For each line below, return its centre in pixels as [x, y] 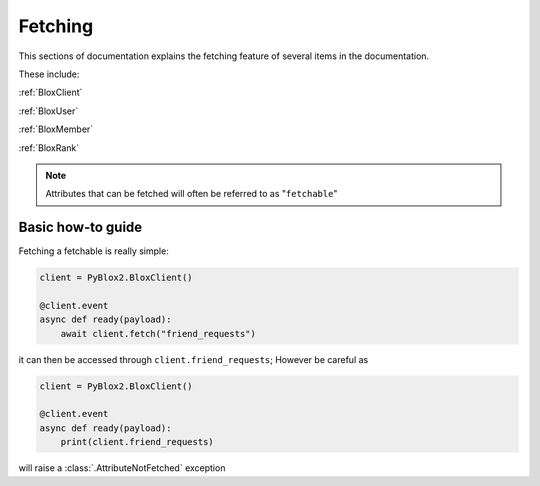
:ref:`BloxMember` [56, 129]
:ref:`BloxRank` [49, 147]
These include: [49, 74]
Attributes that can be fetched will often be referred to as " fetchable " [191, 194]
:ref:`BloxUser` [48, 111]
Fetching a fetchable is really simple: [93, 251]
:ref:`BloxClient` [50, 92]
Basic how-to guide [80, 227]
